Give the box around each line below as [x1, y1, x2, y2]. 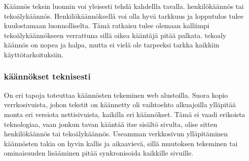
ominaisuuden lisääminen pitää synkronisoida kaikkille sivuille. [4, 148, 193, 158]
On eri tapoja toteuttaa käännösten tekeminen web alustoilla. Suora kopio [4, 89, 228, 100]
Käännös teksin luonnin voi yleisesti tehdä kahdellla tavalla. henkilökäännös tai [4, 1, 244, 11]
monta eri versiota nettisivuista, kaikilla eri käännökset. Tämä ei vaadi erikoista [4, 109, 246, 119]
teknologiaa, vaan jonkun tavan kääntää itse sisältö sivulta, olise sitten [4, 119, 217, 129]
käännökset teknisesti [4, 70, 91, 82]
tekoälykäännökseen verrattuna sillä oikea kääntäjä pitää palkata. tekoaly [4, 30, 226, 40]
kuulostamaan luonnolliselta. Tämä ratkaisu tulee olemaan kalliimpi [4, 20, 210, 31]
